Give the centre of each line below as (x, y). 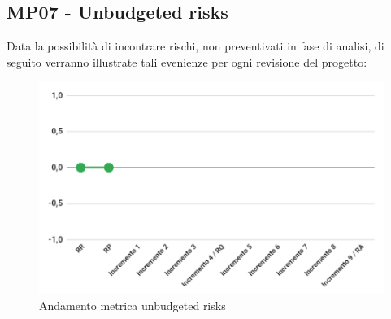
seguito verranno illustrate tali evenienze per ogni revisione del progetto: (187, 61)
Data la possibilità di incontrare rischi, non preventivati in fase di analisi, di (195, 46)
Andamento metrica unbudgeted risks (133, 305)
